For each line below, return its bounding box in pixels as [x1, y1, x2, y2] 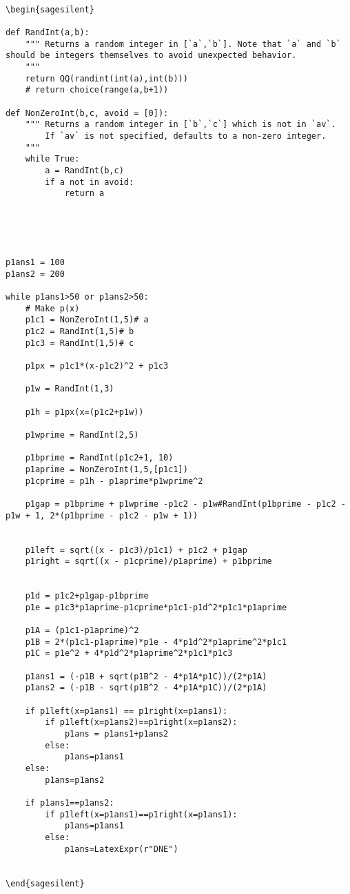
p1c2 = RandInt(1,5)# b [25, 327, 134, 337]
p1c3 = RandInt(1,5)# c [25, 338, 134, 348]
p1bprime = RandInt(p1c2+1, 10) [25, 453, 174, 463]
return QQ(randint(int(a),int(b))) [25, 73, 188, 84]
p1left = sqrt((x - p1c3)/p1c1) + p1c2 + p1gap [25, 545, 247, 555]
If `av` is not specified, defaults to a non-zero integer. [45, 130, 327, 141]
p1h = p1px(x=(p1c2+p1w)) [25, 407, 144, 417]
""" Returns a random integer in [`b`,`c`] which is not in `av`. [25, 119, 336, 130]
